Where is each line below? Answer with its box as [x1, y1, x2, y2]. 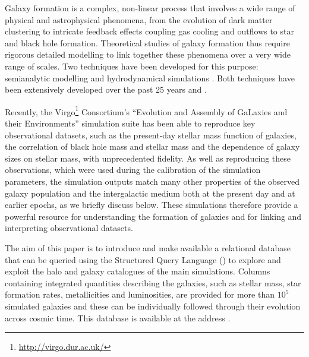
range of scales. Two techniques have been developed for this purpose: [5, 59, 258, 72]
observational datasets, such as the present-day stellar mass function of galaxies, [5, 128, 297, 141]
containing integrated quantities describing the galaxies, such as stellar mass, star [5, 276, 301, 289]
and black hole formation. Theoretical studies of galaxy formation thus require [5, 36, 290, 49]
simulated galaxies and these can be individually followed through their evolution [5, 299, 301, 312]
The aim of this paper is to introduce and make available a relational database [5, 241, 291, 254]
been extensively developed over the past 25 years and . [5, 83, 207, 96]
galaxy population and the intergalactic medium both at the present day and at [5, 187, 295, 199]
